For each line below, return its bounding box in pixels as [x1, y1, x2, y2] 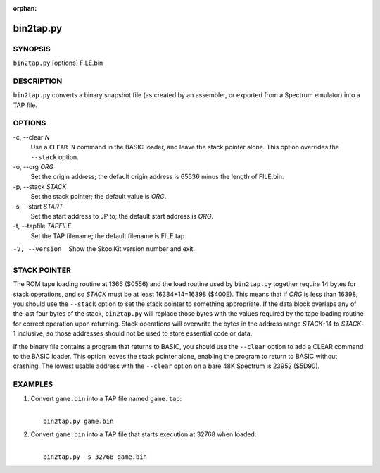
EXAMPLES [13, 379, 53, 389]
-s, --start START [13, 202, 63, 211]
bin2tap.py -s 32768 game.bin [43, 453, 148, 461]
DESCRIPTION [13, 76, 63, 86]
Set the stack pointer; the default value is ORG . [30, 192, 167, 201]
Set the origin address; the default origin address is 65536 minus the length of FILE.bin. [30, 173, 284, 181]
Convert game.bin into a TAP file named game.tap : [30, 394, 182, 403]
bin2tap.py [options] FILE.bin [13, 59, 103, 67]
